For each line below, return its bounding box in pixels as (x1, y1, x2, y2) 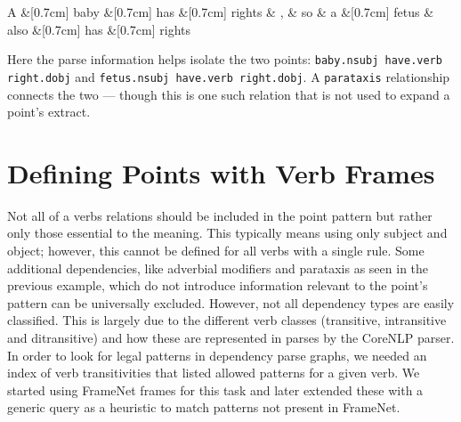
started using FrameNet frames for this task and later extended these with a (7, 380, 424, 399)
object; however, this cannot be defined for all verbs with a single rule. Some (7, 241, 425, 259)
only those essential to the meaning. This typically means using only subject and (7, 223, 448, 242)
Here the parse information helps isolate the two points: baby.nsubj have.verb (7, 50, 442, 69)
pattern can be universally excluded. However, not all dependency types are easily (7, 293, 455, 312)
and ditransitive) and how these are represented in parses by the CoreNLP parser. (7, 328, 455, 346)
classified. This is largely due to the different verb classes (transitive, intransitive (7, 311, 447, 329)
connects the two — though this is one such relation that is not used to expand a (7, 85, 450, 103)
